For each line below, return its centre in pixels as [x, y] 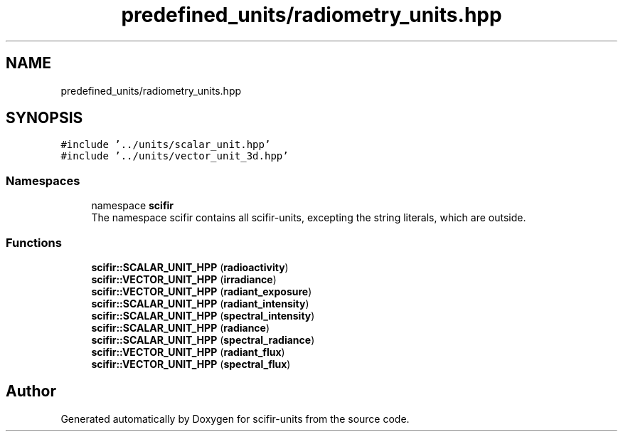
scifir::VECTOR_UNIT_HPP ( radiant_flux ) [188, 352]
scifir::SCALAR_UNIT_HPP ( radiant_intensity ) [200, 303]
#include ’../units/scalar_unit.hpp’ [166, 145]
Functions [34, 242]
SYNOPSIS [44, 118]
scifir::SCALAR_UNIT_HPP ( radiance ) [181, 327]
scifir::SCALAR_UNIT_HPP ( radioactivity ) [190, 267]
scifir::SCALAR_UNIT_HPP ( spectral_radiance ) [203, 339]
